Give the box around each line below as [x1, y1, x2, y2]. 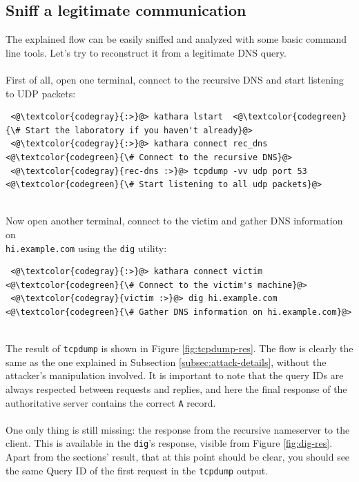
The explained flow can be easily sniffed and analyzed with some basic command [6, 32, 347, 46]
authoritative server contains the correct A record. [6, 395, 216, 409]
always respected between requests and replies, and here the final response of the [6, 381, 347, 396]
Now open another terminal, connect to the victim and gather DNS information [6, 213, 343, 228]
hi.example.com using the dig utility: [6, 240, 167, 255]
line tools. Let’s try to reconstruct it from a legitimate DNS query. [6, 45, 287, 59]
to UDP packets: [6, 86, 76, 100]
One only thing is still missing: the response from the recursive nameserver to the [6, 422, 350, 436]
